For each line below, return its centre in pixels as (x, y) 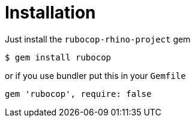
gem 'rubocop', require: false (78, 94)
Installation (50, 13)
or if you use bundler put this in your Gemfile (95, 75)
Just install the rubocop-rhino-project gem (98, 39)
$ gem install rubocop (58, 57)
